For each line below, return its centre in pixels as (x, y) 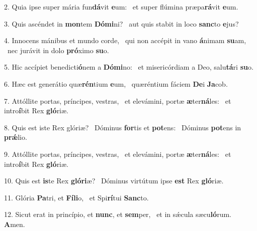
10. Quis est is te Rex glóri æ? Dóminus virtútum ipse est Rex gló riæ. (114, 181)
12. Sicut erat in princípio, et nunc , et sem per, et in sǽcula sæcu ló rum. (118, 214)
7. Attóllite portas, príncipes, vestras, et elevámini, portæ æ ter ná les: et (118, 100)
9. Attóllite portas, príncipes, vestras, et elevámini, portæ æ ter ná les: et (118, 154)
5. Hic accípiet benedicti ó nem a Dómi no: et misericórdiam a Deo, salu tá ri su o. (129, 67)
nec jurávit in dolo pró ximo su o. (58, 50)
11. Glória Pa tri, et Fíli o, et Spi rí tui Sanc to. (76, 197)
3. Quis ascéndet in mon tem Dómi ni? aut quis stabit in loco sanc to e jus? (121, 23)
